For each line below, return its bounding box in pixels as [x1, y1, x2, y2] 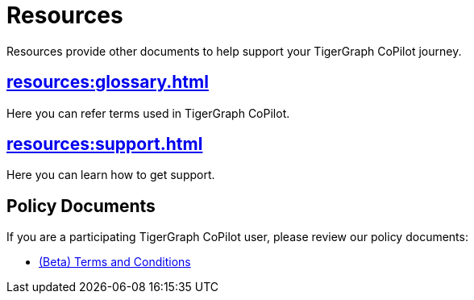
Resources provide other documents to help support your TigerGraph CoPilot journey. [6, 44, 462, 58]
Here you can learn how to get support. [6, 168, 215, 182]
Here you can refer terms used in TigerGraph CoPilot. [6, 106, 290, 120]
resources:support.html [6, 134, 203, 155]
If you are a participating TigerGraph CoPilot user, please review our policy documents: [6, 230, 468, 244]
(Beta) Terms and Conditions [39, 255, 191, 269]
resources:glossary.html [6, 72, 209, 93]
